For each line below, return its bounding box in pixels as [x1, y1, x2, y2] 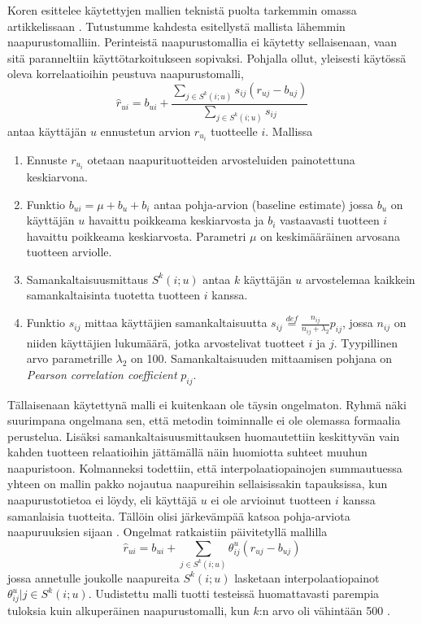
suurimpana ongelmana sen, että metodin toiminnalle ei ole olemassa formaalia [7, 412, 401, 429]
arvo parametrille [26, 350, 112, 367]
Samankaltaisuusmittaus [26, 270, 148, 287]
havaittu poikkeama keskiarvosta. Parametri [26, 227, 246, 244]
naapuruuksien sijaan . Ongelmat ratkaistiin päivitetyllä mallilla [7, 523, 328, 540]
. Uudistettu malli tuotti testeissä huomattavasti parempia [88, 585, 380, 602]
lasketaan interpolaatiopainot [234, 569, 380, 586]
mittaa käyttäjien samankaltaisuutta [85, 314, 268, 331]
